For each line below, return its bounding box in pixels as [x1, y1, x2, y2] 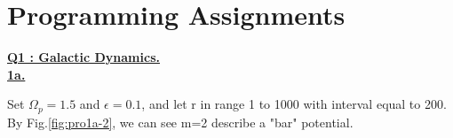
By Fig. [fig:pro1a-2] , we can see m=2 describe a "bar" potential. [7, 112, 354, 131]
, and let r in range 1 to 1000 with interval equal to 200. [141, 95, 447, 113]
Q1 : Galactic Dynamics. [7, 48, 160, 66]
